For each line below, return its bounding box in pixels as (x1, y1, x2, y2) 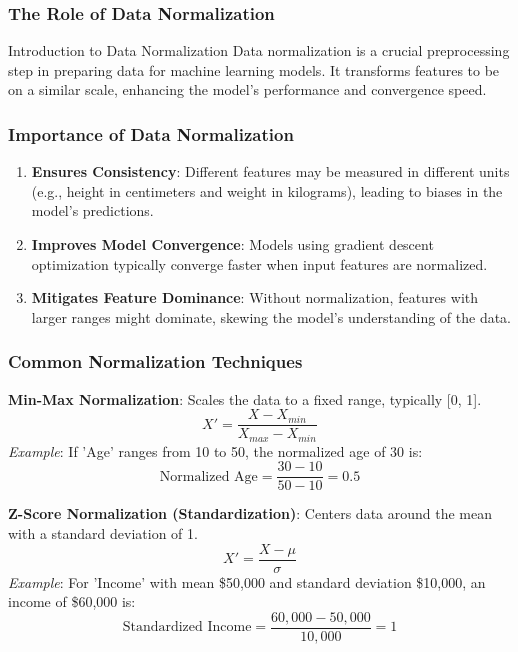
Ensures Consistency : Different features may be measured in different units (31, 161, 510, 182)
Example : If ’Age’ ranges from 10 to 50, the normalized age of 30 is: (8, 440, 423, 461)
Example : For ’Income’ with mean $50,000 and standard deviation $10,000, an (8, 571, 486, 592)
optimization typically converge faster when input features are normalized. (31, 253, 488, 274)
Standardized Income (122, 620, 252, 635)
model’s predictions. (31, 200, 154, 221)
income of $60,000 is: (8, 591, 136, 612)
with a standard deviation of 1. (8, 522, 198, 543)
